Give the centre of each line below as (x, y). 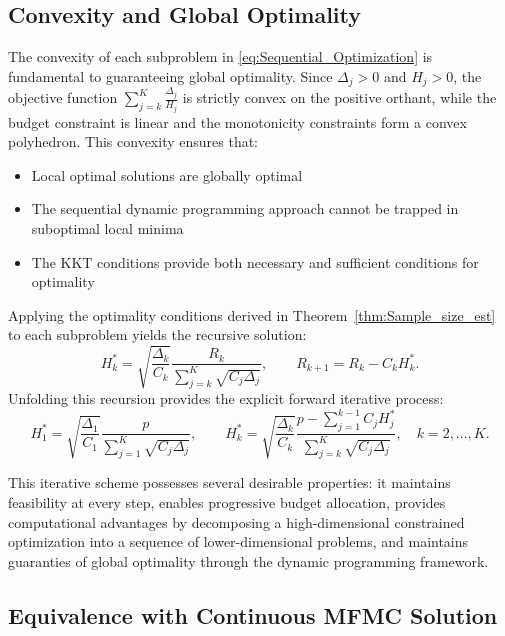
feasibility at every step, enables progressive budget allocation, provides (227, 502)
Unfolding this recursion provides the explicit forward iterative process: (226, 398)
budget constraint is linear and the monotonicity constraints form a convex (237, 121)
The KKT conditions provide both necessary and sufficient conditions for (255, 261)
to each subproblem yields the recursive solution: (157, 334)
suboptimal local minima (107, 228)
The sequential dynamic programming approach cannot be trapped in (245, 208)
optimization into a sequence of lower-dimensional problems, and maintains (238, 541)
